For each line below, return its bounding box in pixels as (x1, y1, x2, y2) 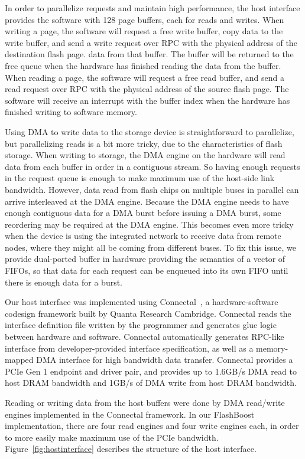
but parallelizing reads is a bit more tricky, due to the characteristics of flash (5, 137, 283, 149)
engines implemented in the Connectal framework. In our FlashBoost (5, 408, 255, 420)
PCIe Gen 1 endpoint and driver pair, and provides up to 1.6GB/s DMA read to (5, 365, 297, 377)
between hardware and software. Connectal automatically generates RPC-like (5, 330, 284, 343)
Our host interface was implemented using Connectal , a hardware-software (5, 296, 278, 308)
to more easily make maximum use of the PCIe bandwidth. (5, 431, 219, 443)
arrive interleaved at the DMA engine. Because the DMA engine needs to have (5, 195, 289, 207)
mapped (5, 353, 34, 366)
